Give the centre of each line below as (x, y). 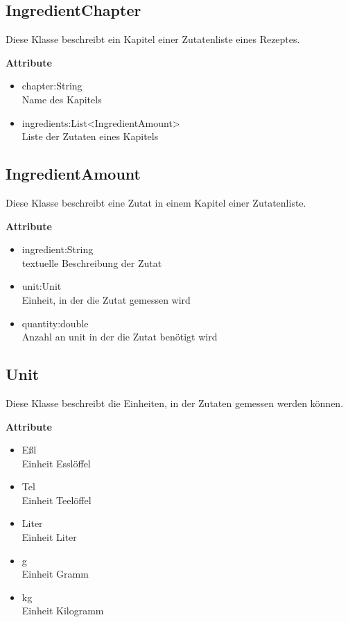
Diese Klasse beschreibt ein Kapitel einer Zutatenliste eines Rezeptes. (153, 39)
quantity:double (55, 323)
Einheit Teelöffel (56, 500)
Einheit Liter (49, 537)
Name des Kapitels (62, 99)
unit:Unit (42, 286)
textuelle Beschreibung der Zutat (92, 262)
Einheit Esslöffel (56, 463)
